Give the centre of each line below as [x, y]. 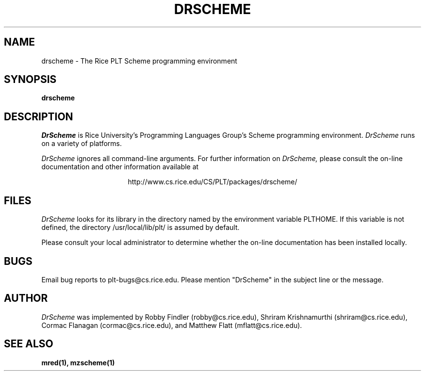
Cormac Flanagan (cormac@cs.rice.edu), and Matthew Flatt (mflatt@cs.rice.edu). [172, 325]
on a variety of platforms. [82, 144]
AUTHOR [26, 298]
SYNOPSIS [30, 80]
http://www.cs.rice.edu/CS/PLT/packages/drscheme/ [212, 182]
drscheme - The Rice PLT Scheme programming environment [139, 61]
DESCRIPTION [39, 116]
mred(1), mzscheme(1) [78, 362]
